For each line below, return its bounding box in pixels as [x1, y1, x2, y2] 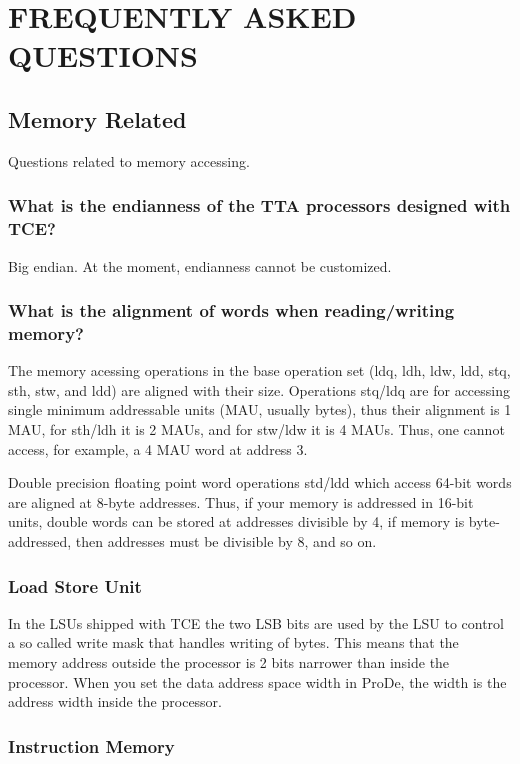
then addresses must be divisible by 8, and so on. [75, 530, 377, 551]
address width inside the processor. [8, 691, 223, 712]
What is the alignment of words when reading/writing [8, 298, 455, 323]
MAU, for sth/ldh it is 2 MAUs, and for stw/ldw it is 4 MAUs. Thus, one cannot [8, 419, 505, 440]
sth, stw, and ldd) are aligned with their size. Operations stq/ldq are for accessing [8, 379, 511, 400]
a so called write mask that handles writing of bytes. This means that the [8, 632, 459, 653]
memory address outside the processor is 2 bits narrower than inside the [8, 651, 450, 672]
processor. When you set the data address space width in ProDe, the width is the [8, 671, 507, 692]
